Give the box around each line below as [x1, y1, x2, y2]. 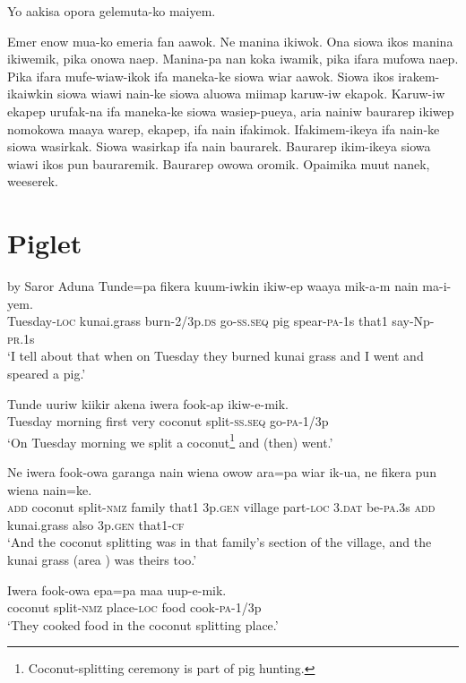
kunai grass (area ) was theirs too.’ [7, 551, 197, 569]
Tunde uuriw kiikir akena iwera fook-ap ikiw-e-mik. [7, 394, 289, 413]
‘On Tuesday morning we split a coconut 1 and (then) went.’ [7, 430, 333, 451]
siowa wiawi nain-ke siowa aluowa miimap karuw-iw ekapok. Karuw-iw [57, 84, 445, 103]
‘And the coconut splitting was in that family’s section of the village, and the [7, 533, 432, 551]
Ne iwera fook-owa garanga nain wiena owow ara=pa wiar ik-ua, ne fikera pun [7, 463, 436, 482]
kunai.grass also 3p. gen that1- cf [7, 515, 185, 534]
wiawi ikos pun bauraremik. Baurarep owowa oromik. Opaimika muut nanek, [7, 154, 430, 173]
